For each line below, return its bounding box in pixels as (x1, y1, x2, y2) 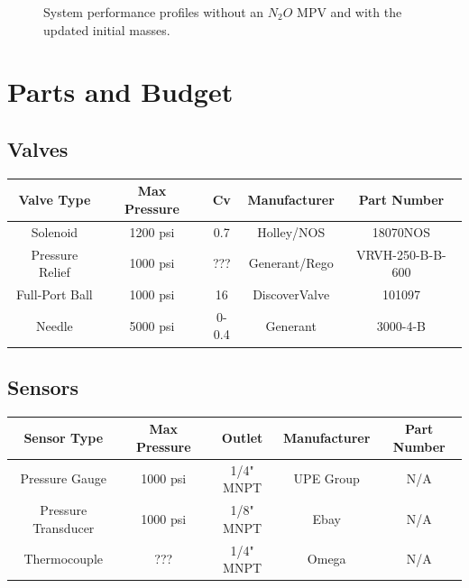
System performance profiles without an (43, 3, 264, 21)
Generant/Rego (248, 253, 334, 272)
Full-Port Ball (16, 284, 93, 303)
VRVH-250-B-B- (356, 244, 446, 263)
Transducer (32, 518, 95, 537)
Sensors (7, 372, 79, 400)
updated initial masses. (43, 20, 170, 39)
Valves (7, 134, 69, 162)
